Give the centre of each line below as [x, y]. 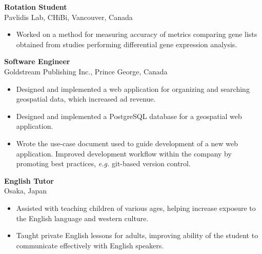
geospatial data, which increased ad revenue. [86, 99]
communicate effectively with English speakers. [90, 245]
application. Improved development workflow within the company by [124, 153]
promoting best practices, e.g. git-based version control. [103, 163]
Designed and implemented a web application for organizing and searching [133, 89]
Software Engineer [37, 61]
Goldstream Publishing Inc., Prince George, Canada [86, 71]
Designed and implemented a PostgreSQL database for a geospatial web [129, 116]
